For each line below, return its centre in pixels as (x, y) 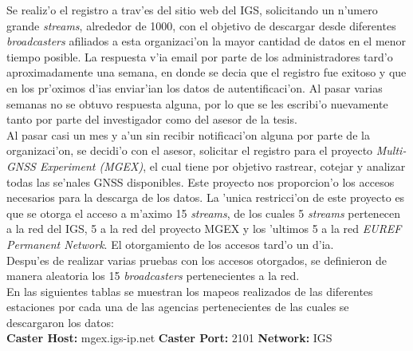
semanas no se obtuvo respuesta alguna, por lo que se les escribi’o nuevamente (197, 103)
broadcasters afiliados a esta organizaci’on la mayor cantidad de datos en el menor (206, 41)
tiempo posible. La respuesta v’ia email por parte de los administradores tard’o (200, 56)
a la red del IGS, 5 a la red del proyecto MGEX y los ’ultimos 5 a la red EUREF (204, 229)
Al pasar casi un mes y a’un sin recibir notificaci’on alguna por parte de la (188, 134)
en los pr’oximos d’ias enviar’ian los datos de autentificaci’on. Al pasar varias (195, 87)
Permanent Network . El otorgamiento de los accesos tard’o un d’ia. (170, 244)
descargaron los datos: (60, 322)
